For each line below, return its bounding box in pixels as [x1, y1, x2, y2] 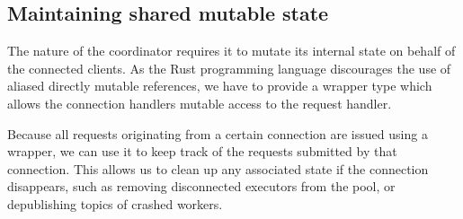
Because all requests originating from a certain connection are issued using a [7, 124, 428, 143]
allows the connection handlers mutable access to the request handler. [7, 93, 392, 112]
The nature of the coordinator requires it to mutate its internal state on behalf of [7, 41, 456, 60]
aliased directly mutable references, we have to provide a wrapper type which [7, 76, 432, 95]
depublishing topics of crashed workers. [7, 194, 223, 213]
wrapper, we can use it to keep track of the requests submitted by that [7, 142, 397, 161]
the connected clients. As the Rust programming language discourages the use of [7, 58, 451, 77]
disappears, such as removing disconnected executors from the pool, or [7, 177, 396, 196]
